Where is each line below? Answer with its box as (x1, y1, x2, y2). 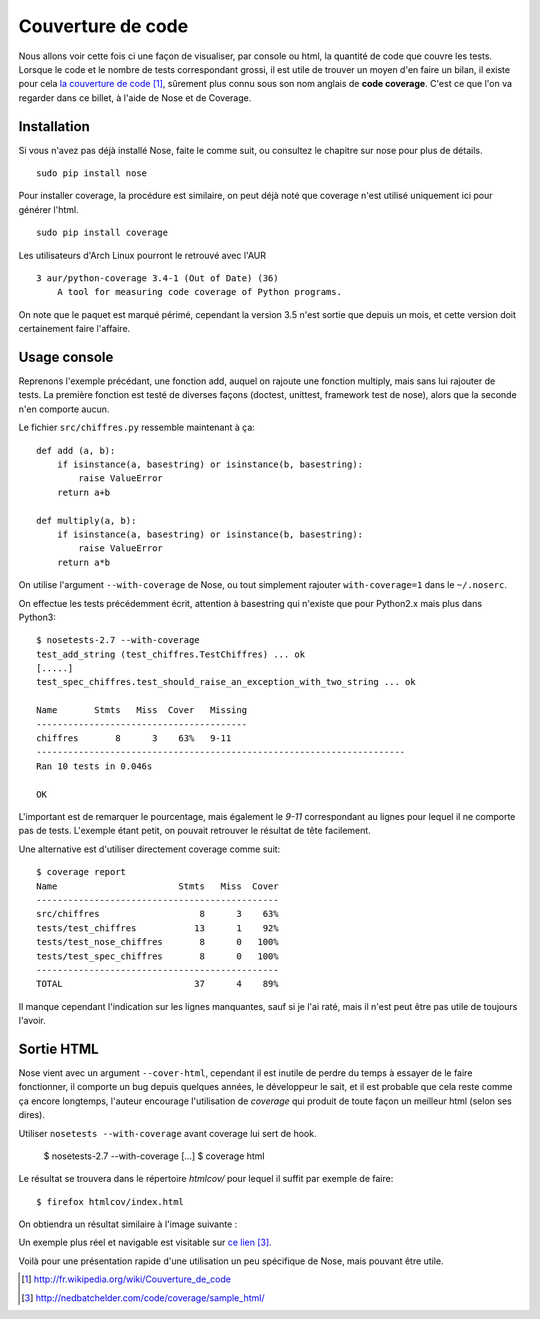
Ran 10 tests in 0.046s (36, 760, 153, 772)
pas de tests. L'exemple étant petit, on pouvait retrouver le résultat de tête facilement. (18, 825, 372, 837)
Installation (18, 118, 90, 135)
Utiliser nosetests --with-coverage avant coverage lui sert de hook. (18, 1127, 317, 1139)
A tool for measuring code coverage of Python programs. (56, 286, 342, 298)
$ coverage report (36, 866, 127, 878)
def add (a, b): (36, 445, 116, 456)
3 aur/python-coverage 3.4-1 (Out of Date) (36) (36, 272, 279, 284)
